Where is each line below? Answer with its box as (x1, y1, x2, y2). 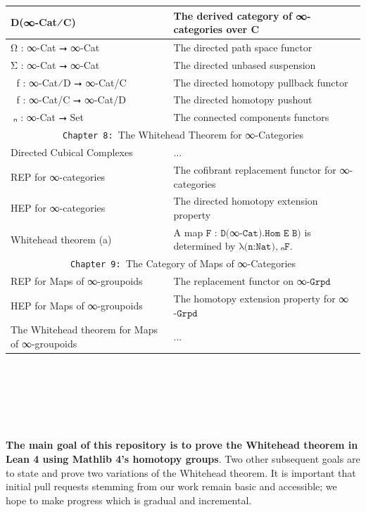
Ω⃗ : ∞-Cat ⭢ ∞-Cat (11, 39, 100, 54)
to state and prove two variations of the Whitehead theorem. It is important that (6, 465, 356, 480)
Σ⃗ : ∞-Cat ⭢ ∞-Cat (11, 57, 100, 72)
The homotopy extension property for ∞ (173, 290, 349, 305)
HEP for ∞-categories (11, 200, 106, 215)
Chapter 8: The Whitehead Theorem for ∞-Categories (63, 127, 303, 142)
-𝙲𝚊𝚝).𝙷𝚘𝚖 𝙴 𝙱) (239, 228, 301, 238)
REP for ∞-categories (11, 169, 106, 184)
